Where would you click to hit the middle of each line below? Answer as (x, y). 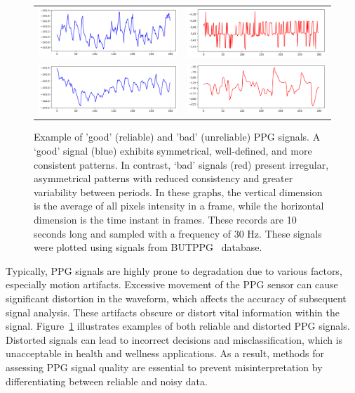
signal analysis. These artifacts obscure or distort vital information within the (173, 312)
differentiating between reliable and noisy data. (107, 381)
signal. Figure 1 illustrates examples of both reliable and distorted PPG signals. (178, 326)
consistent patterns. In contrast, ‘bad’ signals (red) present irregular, (181, 164)
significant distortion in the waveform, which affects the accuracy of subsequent (176, 298)
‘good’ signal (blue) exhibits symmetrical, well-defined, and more (173, 151)
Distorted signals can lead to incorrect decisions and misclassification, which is (174, 339)
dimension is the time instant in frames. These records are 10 (165, 220)
